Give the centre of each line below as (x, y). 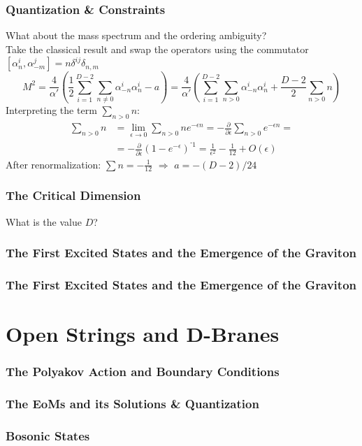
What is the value (44, 221)
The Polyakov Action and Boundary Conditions (143, 372)
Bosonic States (48, 435)
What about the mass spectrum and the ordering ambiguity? (136, 35)
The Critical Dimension (73, 195)
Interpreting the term (51, 110)
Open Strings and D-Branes (143, 334)
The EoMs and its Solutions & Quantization (132, 403)
